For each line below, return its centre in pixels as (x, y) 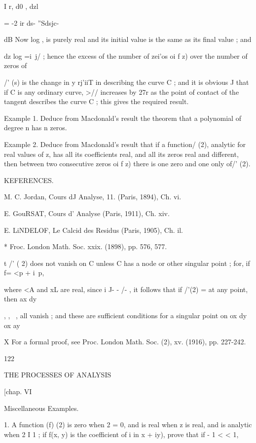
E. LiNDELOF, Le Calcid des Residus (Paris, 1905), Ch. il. (93, 230)
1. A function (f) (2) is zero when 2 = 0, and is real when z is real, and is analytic (128, 425)
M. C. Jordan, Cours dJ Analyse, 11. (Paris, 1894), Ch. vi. (93, 197)
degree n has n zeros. (36, 128)
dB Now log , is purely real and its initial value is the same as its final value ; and (128, 39)
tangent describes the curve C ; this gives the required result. (96, 101)
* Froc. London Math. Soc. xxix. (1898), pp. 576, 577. (86, 246)
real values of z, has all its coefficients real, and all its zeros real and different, (121, 154)
